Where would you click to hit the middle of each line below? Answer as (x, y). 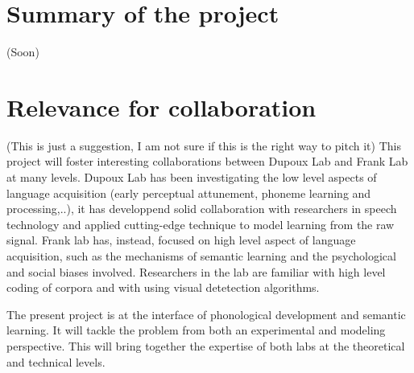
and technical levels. (56, 361)
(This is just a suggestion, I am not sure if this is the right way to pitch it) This (204, 145)
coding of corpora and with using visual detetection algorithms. (163, 287)
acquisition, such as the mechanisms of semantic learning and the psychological (201, 256)
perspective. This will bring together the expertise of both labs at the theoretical (206, 345)
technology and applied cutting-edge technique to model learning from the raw (201, 224)
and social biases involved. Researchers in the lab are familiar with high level (196, 271)
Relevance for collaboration (161, 107)
